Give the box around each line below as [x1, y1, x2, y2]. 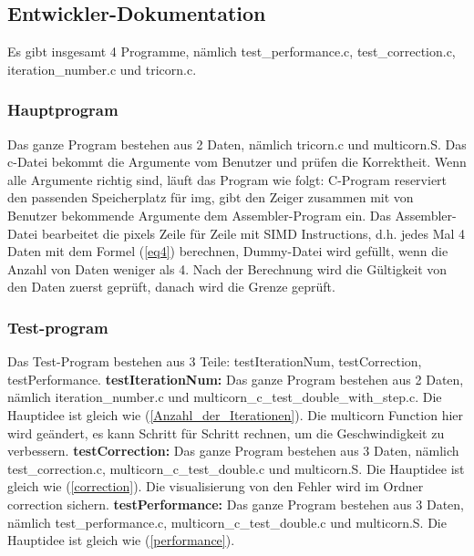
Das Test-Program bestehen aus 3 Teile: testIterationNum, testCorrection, [7, 352, 422, 371]
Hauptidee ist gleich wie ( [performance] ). [7, 530, 235, 550]
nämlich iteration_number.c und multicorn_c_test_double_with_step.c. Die [7, 387, 442, 407]
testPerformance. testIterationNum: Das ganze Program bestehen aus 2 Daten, [7, 369, 464, 388]
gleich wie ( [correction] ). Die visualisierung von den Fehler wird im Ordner [7, 477, 424, 496]
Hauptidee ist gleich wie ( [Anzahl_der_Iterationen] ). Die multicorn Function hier [7, 405, 464, 424]
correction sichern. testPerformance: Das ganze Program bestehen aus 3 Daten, [7, 494, 464, 513]
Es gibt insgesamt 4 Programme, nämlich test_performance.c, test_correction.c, [7, 42, 456, 61]
